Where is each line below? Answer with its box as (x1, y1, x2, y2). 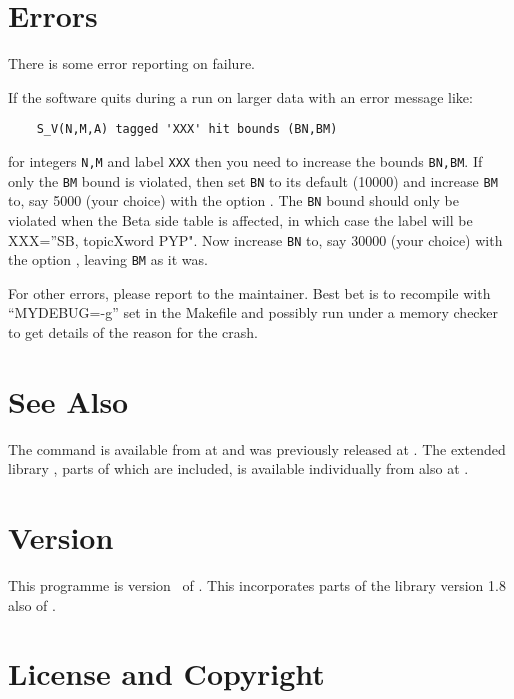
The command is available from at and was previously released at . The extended (8, 438, 506, 459)
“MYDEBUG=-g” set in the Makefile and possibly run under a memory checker (8, 302, 498, 323)
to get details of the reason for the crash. (8, 322, 258, 343)
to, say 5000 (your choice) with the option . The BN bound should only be (8, 190, 459, 211)
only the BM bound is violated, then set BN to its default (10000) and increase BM (8, 170, 498, 191)
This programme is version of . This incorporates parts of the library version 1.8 (8, 575, 506, 596)
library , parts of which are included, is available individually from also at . (8, 458, 469, 479)
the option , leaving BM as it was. (8, 249, 208, 270)
